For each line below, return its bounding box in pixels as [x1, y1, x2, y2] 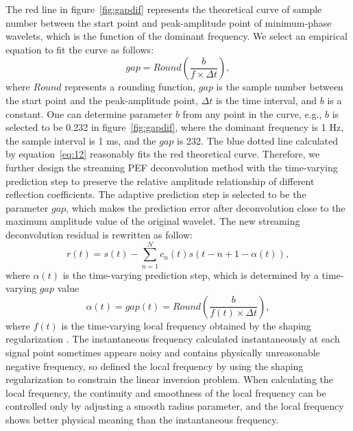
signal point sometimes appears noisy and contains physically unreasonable [5, 345, 320, 359]
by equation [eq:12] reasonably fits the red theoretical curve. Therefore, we [5, 147, 320, 161]
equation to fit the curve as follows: [5, 42, 154, 56]
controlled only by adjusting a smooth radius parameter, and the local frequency [5, 399, 344, 413]
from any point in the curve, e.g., [182, 106, 322, 121]
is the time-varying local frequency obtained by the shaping [61, 318, 311, 332]
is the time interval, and [216, 93, 317, 107]
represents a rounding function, [64, 79, 196, 94]
